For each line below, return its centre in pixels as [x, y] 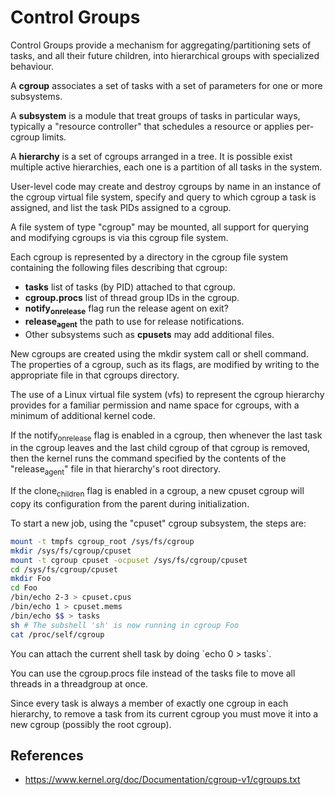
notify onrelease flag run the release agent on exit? [126, 309]
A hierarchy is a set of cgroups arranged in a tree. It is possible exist [151, 156]
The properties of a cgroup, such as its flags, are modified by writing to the [165, 364]
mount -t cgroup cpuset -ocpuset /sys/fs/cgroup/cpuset [129, 560]
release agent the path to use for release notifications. [134, 322]
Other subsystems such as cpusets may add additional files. [149, 334]
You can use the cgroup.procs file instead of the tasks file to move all [153, 673]
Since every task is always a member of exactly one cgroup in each [149, 703]
